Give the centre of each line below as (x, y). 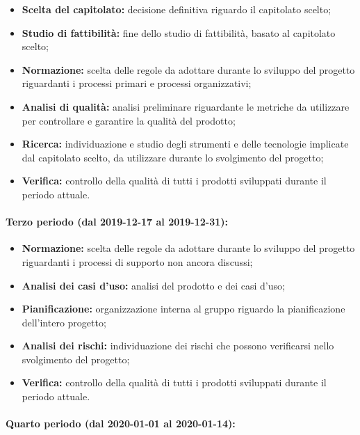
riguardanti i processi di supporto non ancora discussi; (137, 261)
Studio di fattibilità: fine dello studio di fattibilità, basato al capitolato (179, 32)
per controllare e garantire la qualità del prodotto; (129, 120)
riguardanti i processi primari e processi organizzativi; (137, 83)
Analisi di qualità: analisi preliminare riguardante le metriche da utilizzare (186, 106)
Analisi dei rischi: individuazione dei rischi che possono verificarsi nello (178, 346)
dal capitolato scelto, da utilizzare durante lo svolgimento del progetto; (173, 157)
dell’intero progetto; (64, 322)
